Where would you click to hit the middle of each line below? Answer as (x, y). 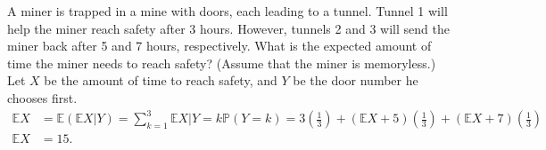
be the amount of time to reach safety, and (161, 80)
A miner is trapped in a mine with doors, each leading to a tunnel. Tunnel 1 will (227, 11)
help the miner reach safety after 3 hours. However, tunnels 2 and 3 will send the (228, 28)
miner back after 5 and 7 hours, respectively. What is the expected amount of (219, 46)
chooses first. (42, 97)
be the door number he (356, 80)
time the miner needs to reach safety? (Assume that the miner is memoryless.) (222, 63)
